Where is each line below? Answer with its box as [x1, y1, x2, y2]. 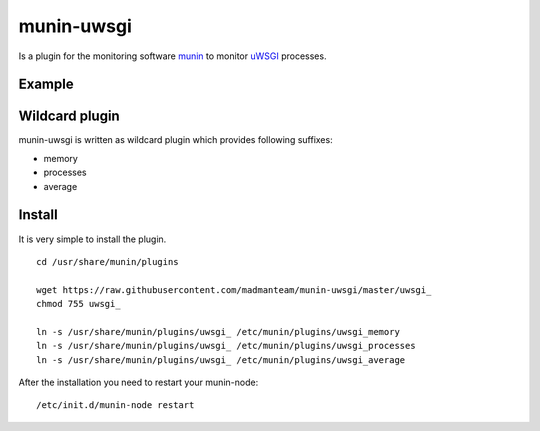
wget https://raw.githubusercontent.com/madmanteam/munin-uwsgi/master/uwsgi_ [36, 284, 432, 295]
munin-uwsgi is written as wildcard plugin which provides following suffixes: [18, 134, 334, 146]
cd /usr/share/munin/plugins [36, 256, 179, 267]
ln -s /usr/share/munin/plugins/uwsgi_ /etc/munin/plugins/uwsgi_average [36, 354, 406, 365]
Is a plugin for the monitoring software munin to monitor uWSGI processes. [18, 50, 327, 62]
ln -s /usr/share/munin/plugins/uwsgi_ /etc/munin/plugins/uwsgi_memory [36, 326, 400, 337]
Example [18, 76, 74, 93]
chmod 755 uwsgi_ [36, 298, 121, 310]
